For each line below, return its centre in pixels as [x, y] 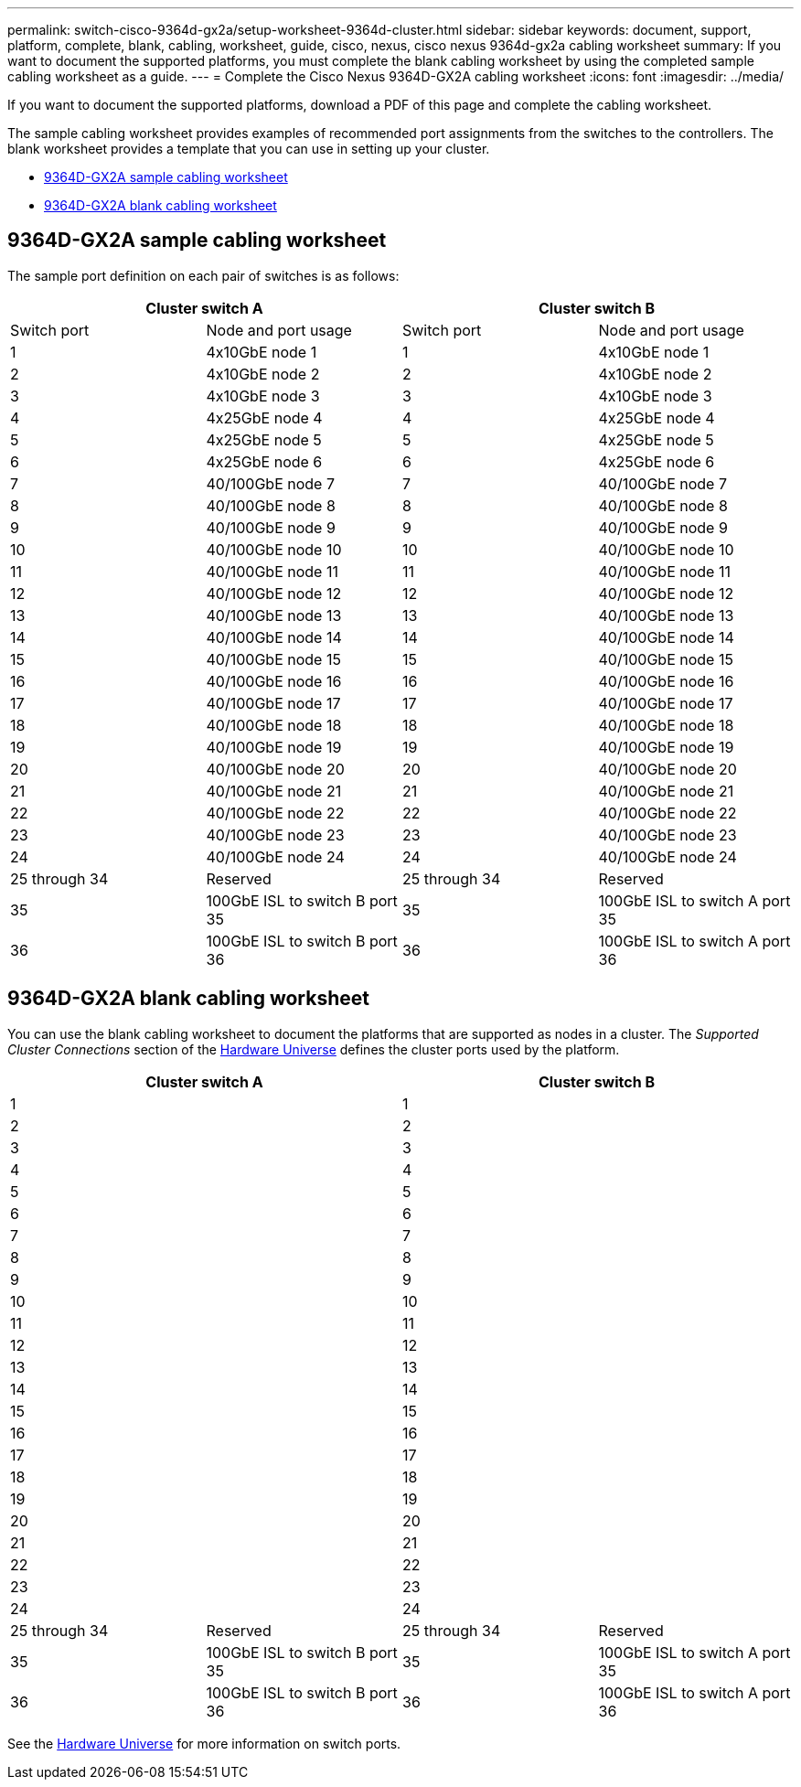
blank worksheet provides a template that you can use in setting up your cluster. [249, 149]
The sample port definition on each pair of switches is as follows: [203, 275]
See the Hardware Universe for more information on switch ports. [204, 1743]
